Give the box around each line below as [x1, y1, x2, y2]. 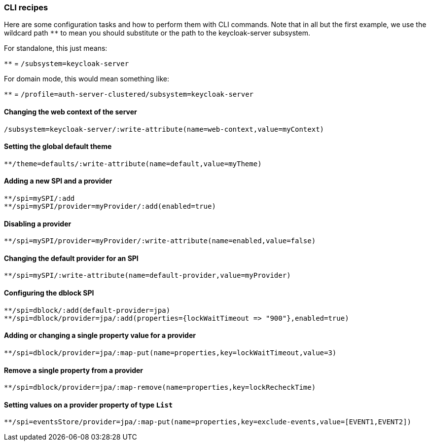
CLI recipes [4, 2, 48, 12]
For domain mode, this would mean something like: [4, 74, 169, 83]
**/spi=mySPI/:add [4, 194, 75, 203]
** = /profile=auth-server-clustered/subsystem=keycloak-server [4, 90, 254, 99]
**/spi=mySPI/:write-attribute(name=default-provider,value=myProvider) [4, 271, 291, 280]
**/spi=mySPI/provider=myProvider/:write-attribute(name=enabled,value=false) [4, 237, 316, 245]
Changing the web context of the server [4, 107, 137, 116]
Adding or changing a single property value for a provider [4, 331, 196, 340]
